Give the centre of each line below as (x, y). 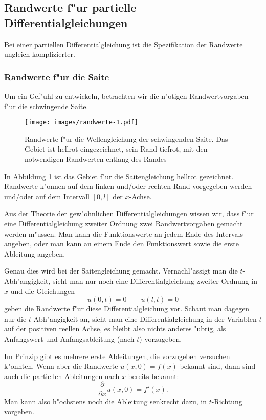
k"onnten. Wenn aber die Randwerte (61, 366)
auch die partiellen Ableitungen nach (62, 376)
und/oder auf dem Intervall (47, 196)
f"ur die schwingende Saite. (46, 106)
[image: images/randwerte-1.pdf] (81, 123)
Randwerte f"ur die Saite (57, 77)
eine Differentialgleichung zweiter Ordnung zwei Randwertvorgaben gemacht (124, 223)
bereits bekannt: (153, 376)
